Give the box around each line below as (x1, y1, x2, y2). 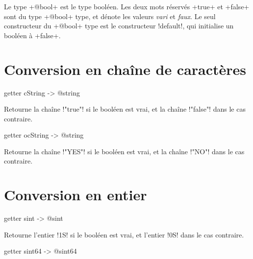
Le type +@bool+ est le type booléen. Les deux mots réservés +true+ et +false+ (4, 1, 250, 11)
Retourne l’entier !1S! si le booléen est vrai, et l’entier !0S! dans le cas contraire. (4, 229, 244, 239)
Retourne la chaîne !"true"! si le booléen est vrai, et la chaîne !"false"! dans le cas (4, 104, 246, 114)
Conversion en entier (4, 185, 147, 205)
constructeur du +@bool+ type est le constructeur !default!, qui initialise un (4, 21, 234, 31)
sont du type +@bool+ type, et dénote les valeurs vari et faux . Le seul (4, 11, 216, 21)
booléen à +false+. (4, 30, 61, 40)
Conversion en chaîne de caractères (4, 59, 247, 79)
